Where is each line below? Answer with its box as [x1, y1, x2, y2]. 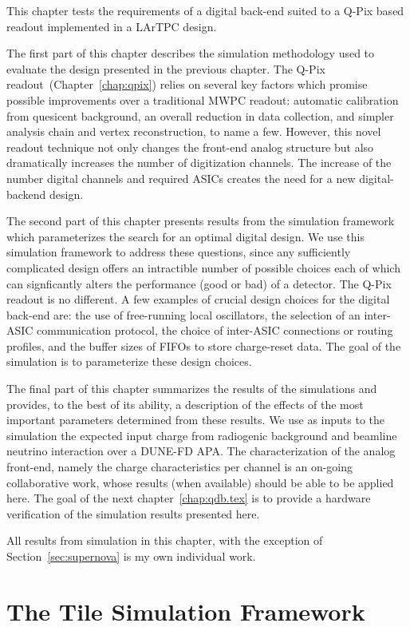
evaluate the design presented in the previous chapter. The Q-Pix [6, 60, 325, 77]
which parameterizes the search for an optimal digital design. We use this [6, 228, 365, 244]
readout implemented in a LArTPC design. [6, 18, 217, 34]
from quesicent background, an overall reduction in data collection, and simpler [6, 107, 394, 124]
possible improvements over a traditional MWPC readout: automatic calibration [6, 91, 399, 108]
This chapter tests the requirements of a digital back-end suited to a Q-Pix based [6, 2, 404, 18]
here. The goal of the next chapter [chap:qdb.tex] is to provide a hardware [6, 490, 371, 506]
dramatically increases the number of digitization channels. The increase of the [6, 154, 392, 171]
